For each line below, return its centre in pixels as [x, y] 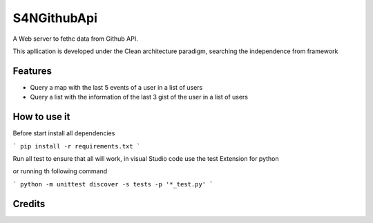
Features [32, 71]
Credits [29, 204]
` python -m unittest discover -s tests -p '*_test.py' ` [113, 184]
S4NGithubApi [55, 18]
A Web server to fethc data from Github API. [75, 39]
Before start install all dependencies [64, 133]
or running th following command [60, 171]
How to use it [41, 117]
